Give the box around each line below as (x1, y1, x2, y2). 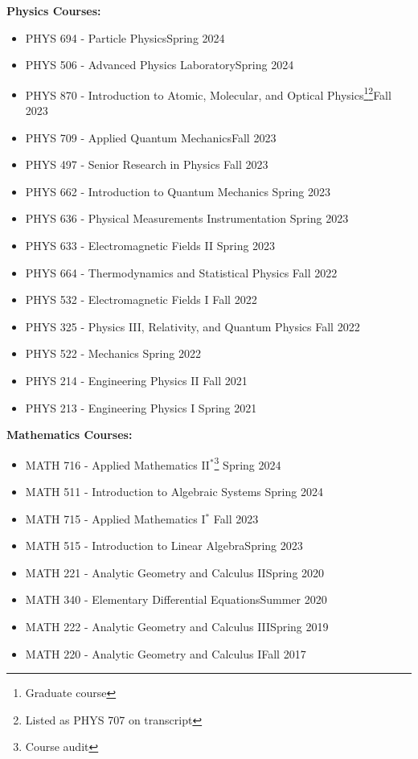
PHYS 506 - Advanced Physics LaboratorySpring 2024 (25, 56, 294, 73)
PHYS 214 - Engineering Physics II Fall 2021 (25, 371, 248, 388)
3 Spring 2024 (214, 453, 281, 473)
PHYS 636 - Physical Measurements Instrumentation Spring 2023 (25, 210, 349, 227)
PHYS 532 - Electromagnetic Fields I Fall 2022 (25, 291, 257, 308)
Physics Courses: (6, 2, 101, 18)
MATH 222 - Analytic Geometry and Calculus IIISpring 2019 (25, 617, 329, 634)
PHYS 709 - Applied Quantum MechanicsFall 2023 (25, 129, 277, 146)
